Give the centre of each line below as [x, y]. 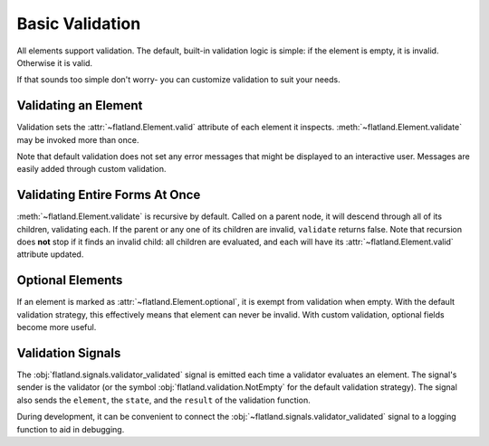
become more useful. [57, 327]
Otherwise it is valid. [55, 62]
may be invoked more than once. [78, 139]
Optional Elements [70, 280]
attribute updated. [50, 254]
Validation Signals [69, 353]
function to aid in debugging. [71, 429]
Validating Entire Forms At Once [109, 195]
